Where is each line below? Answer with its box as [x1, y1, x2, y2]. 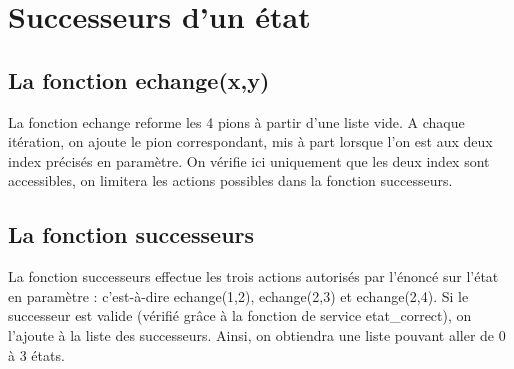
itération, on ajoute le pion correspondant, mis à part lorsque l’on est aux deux [8, 131, 493, 152]
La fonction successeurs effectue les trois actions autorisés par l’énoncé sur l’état [8, 266, 499, 287]
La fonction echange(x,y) [8, 64, 270, 95]
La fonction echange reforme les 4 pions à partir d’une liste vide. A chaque [8, 111, 465, 132]
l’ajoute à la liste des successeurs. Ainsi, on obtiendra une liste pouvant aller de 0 [8, 324, 506, 345]
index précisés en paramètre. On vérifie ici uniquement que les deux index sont [8, 150, 490, 171]
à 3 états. [8, 344, 65, 365]
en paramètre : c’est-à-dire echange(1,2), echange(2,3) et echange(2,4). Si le [8, 285, 469, 306]
